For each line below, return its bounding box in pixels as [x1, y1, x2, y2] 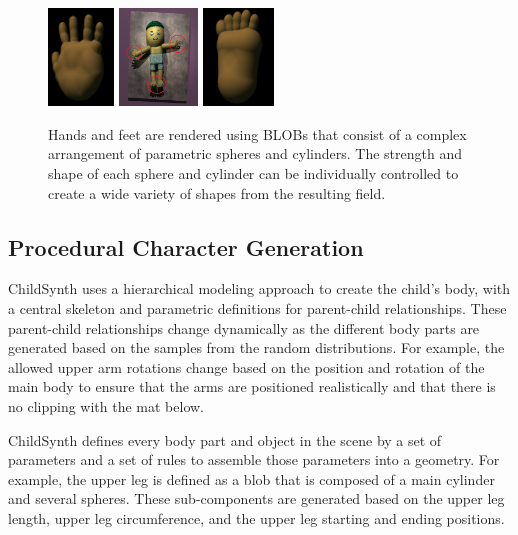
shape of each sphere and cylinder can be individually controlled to [48, 163, 459, 184]
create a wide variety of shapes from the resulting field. [48, 182, 386, 203]
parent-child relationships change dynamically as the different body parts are [8, 317, 480, 338]
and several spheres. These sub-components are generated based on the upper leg [8, 488, 505, 509]
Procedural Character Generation [8, 231, 364, 262]
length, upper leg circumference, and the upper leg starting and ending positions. [8, 507, 505, 528]
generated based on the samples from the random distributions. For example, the [8, 337, 505, 358]
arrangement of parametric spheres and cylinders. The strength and [48, 143, 462, 164]
